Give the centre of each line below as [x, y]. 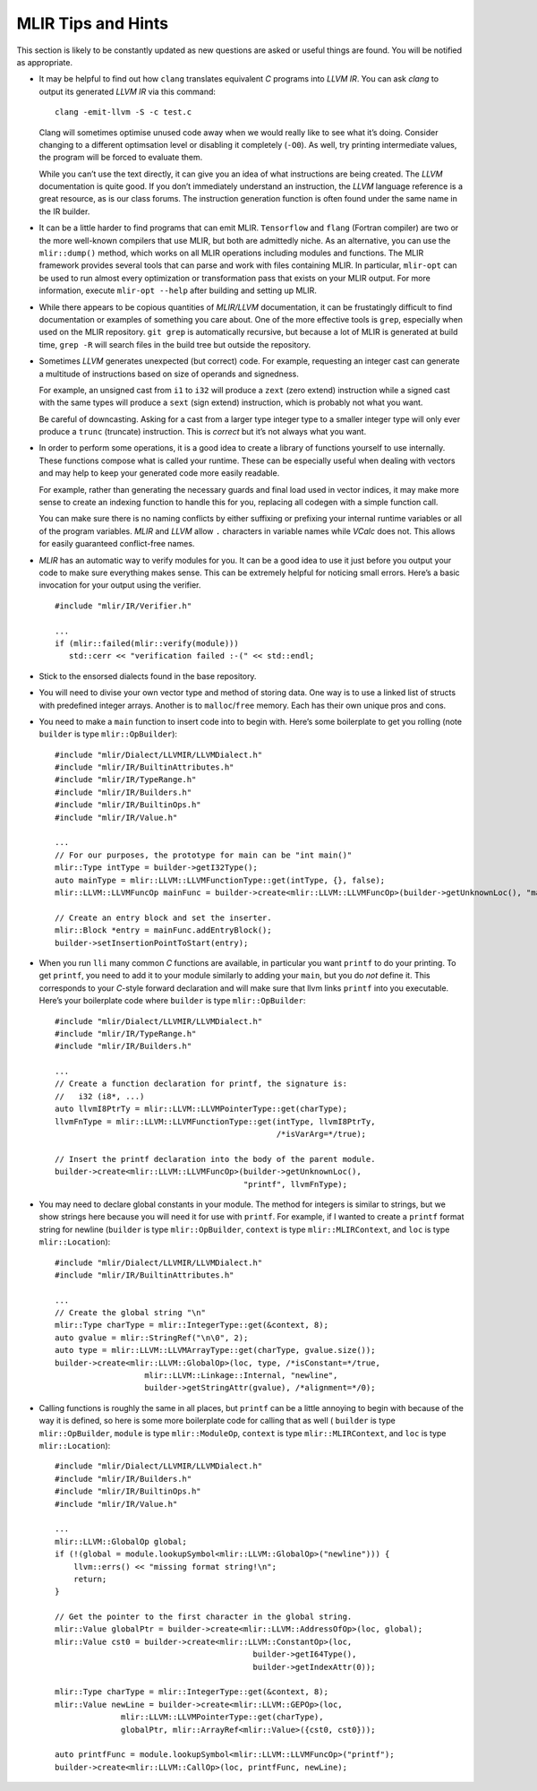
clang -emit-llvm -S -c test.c [124, 112]
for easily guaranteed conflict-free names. [117, 544]
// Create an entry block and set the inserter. [163, 917]
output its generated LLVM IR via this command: [128, 91]
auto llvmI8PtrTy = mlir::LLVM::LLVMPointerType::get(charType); [201, 1109]
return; [90, 1579]
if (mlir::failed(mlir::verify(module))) [147, 643]
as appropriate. [45, 62]
